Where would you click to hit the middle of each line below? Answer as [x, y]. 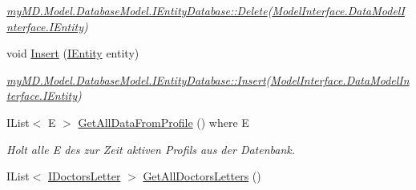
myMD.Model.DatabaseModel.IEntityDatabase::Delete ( [139, 10]
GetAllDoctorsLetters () [202, 176]
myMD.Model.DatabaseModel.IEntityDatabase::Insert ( [139, 79]
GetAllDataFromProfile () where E [164, 122]
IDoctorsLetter [85, 176]
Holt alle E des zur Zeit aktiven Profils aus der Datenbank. [151, 149]
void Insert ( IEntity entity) [73, 53]
